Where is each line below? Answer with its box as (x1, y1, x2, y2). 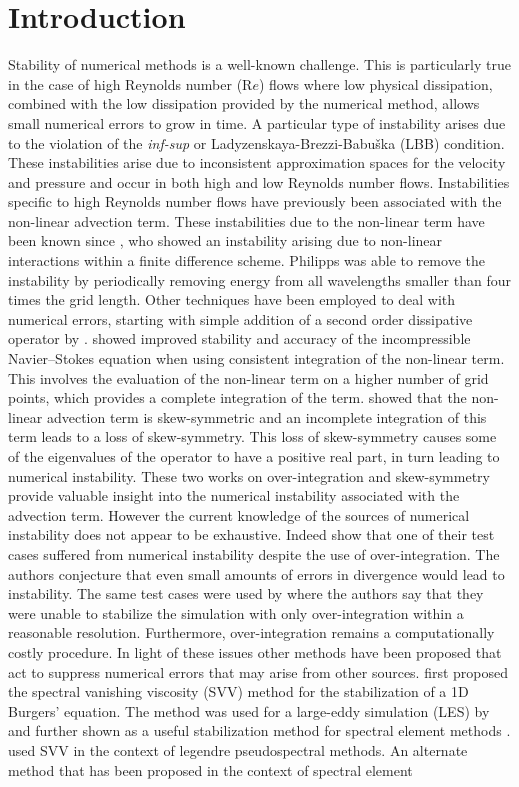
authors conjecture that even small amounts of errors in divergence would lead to (8, 563, 505, 584)
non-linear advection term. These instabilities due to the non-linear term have (8, 210, 485, 231)
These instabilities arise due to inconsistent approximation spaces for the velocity (8, 152, 506, 173)
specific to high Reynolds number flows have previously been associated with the (8, 191, 502, 212)
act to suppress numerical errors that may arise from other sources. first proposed (8, 661, 509, 682)
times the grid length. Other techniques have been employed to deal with (8, 289, 456, 310)
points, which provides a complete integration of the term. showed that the (8, 387, 467, 408)
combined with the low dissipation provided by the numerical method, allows (8, 93, 480, 114)
